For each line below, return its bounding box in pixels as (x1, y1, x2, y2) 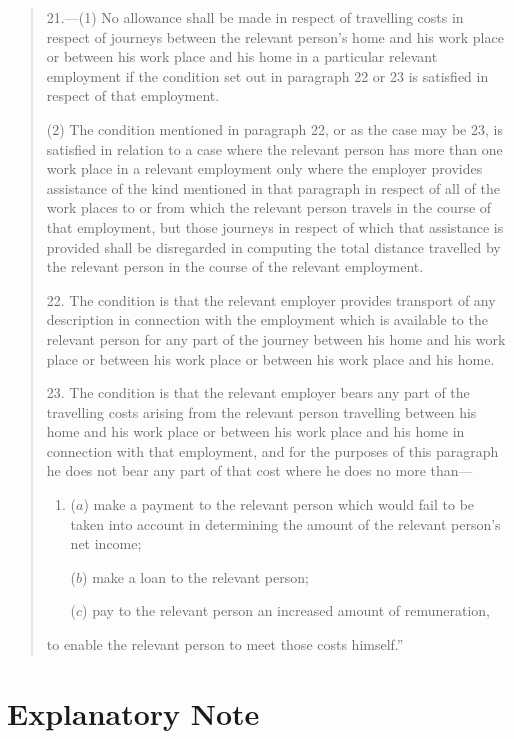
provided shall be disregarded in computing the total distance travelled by (46, 236, 501, 257)
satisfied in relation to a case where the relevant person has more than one (46, 138, 503, 159)
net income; (70, 533, 142, 554)
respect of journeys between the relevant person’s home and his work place (46, 26, 504, 47)
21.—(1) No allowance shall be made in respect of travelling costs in (46, 7, 464, 27)
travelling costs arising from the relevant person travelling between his (46, 401, 477, 422)
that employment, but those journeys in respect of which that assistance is (46, 216, 504, 237)
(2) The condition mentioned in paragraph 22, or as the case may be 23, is (46, 118, 503, 139)
